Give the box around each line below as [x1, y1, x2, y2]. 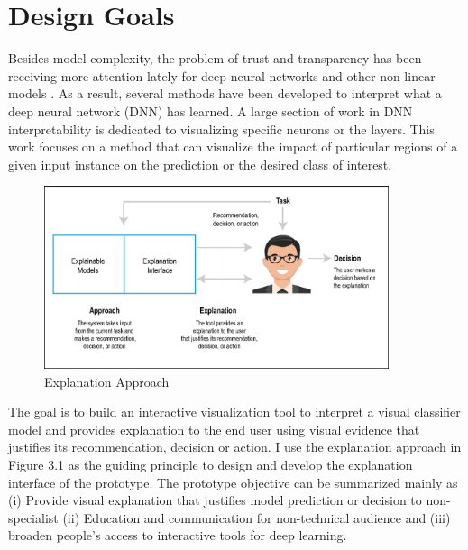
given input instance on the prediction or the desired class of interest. [8, 154, 392, 173]
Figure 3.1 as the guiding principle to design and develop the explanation [8, 454, 413, 473]
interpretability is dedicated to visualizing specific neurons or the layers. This [8, 119, 435, 138]
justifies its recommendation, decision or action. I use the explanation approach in [8, 437, 462, 456]
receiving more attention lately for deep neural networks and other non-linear [8, 66, 436, 85]
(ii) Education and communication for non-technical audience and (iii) [62, 508, 451, 527]
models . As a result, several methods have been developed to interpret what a [8, 84, 442, 103]
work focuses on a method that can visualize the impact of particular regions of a [8, 137, 458, 156]
